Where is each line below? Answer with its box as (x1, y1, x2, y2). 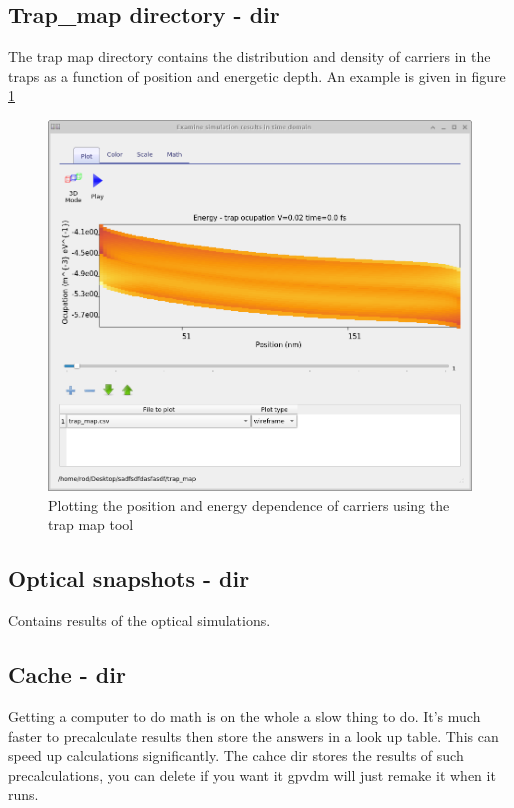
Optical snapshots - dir (8, 563, 250, 594)
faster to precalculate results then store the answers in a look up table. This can (8, 725, 499, 746)
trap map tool (48, 514, 134, 535)
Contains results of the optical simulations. (8, 610, 271, 631)
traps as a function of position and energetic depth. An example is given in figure (8, 65, 506, 86)
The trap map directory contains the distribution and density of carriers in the (8, 46, 491, 67)
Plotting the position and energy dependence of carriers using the (48, 494, 450, 515)
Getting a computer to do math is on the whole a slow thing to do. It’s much (8, 706, 481, 727)
